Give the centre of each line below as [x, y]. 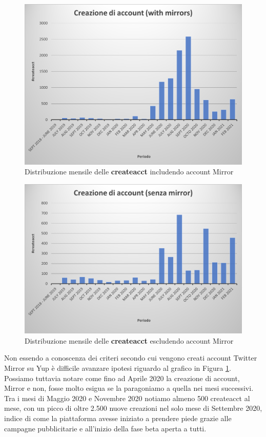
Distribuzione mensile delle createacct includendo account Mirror [129, 172]
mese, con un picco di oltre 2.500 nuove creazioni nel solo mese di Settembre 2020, [133, 408]
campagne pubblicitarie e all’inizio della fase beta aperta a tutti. [105, 428]
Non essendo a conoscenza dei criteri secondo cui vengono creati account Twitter [131, 358]
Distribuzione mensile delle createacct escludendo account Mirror [129, 340]
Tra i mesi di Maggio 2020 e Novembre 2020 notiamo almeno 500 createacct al [127, 398]
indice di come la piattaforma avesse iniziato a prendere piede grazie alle [118, 418]
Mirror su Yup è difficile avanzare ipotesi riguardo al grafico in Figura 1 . [118, 368]
